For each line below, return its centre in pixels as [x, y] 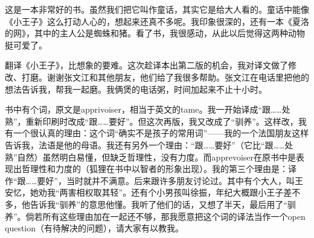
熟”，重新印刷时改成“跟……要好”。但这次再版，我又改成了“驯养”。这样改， [152, 121]
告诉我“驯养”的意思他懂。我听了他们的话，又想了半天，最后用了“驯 [163, 204]
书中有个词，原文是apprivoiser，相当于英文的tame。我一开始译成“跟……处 [148, 109]
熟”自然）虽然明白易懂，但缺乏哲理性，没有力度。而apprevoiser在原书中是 [150, 157]
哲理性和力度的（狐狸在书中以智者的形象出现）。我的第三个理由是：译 [159, 169]
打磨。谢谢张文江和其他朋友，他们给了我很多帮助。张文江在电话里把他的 [165, 77]
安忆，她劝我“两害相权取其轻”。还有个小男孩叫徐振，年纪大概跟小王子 [144, 192]
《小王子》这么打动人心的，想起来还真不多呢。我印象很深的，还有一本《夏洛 [157, 21]
